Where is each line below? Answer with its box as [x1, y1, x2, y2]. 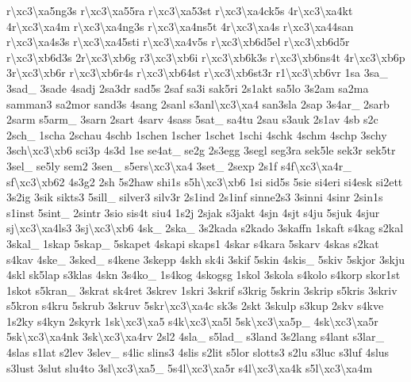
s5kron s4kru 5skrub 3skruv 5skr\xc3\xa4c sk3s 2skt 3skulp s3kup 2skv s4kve [6, 297, 384, 314]
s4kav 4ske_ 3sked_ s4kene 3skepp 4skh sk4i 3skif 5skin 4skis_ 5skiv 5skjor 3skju [6, 250, 405, 267]
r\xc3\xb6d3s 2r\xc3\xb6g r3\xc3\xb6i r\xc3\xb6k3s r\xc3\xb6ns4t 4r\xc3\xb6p [6, 48, 405, 65]
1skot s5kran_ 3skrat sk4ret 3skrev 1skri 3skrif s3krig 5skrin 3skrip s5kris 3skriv [6, 281, 398, 298]
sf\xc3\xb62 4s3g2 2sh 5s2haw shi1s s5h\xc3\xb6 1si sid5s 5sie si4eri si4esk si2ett [6, 173, 403, 189]
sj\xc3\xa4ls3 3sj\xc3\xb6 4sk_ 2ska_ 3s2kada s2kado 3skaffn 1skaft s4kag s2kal [6, 220, 404, 236]
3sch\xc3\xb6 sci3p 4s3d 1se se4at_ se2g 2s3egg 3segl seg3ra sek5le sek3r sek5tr [6, 142, 396, 159]
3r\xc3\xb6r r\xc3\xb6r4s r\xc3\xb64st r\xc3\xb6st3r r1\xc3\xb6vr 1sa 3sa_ [6, 64, 388, 81]
